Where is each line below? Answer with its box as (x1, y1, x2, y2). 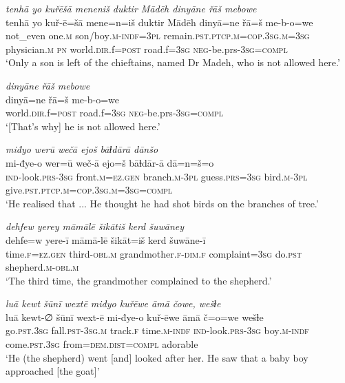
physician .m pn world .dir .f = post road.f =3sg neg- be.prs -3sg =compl (6, 41, 288, 56)
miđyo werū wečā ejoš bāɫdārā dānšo (6, 142, 158, 156)
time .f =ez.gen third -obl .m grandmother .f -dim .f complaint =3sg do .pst (6, 246, 302, 260)
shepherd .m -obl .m (6, 260, 79, 274)
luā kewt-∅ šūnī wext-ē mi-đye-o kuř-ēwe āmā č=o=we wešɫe (6, 309, 264, 324)
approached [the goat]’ (6, 364, 100, 378)
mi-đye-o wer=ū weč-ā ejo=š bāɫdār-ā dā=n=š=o (6, 155, 214, 169)
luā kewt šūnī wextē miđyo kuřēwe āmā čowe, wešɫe (6, 296, 221, 311)
